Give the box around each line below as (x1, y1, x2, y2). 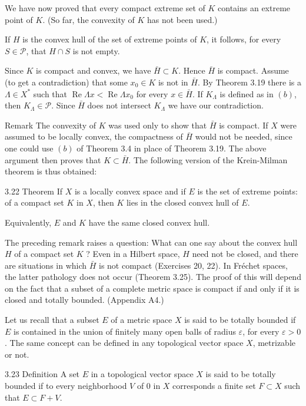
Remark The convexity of (5, 118, 96, 131)
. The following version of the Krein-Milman (128, 153, 288, 166)
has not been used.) (147, 13, 218, 25)
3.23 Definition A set (5, 368, 80, 380)
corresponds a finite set (172, 379, 256, 392)
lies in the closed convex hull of (126, 196, 239, 209)
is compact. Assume (217, 64, 289, 77)
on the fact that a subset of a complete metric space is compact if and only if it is (5, 282, 300, 294)
